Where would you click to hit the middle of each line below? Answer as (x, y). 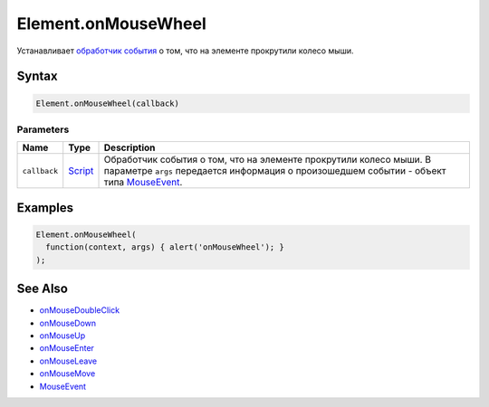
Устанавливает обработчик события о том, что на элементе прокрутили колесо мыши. (185, 51)
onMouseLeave (68, 361)
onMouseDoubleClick (80, 310)
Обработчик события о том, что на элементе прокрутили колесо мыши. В (268, 160)
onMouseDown (68, 323)
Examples (45, 208)
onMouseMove (67, 374)
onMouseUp (62, 336)
